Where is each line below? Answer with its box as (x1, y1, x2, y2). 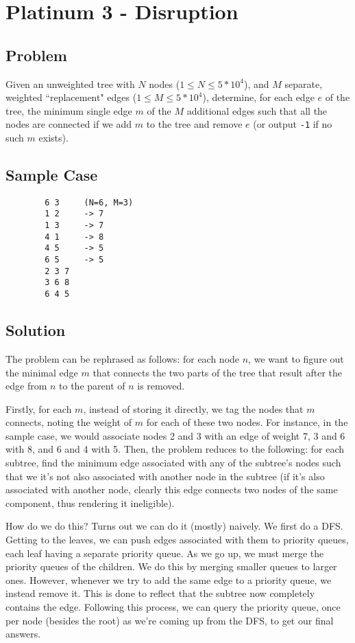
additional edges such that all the (186, 103, 328, 117)
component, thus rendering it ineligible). (5, 495, 175, 510)
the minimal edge (5, 365, 78, 379)
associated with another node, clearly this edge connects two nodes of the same (5, 482, 338, 497)
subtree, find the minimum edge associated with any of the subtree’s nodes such (5, 455, 341, 470)
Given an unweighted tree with (5, 76, 135, 91)
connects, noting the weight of (5, 415, 132, 429)
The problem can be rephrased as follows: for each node (5, 351, 240, 365)
